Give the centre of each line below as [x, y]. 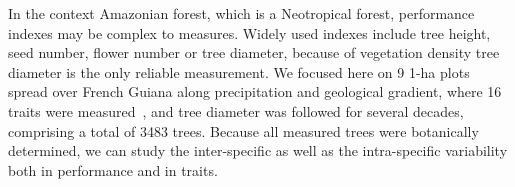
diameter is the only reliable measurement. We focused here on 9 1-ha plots [239, 71]
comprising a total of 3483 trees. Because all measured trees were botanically [243, 130]
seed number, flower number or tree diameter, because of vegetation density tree [254, 52]
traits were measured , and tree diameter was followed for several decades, [236, 110]
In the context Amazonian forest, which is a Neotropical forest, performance [241, 13]
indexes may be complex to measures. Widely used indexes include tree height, [249, 32]
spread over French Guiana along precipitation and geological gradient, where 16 [255, 91]
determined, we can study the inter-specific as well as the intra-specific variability [258, 150]
